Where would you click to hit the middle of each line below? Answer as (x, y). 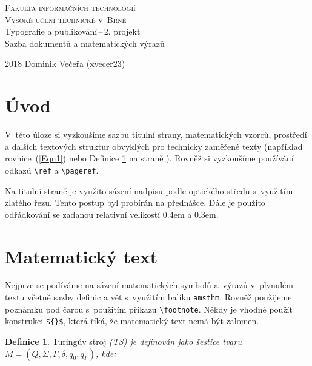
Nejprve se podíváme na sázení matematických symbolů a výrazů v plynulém (149, 285)
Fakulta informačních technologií (70, 7)
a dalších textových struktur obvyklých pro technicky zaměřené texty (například (154, 146)
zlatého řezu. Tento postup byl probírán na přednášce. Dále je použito (135, 202)
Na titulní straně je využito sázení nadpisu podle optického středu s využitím (149, 190)
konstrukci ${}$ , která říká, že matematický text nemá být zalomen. (132, 321)
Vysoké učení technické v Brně (66, 19)
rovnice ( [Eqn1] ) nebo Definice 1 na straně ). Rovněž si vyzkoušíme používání (149, 158)
